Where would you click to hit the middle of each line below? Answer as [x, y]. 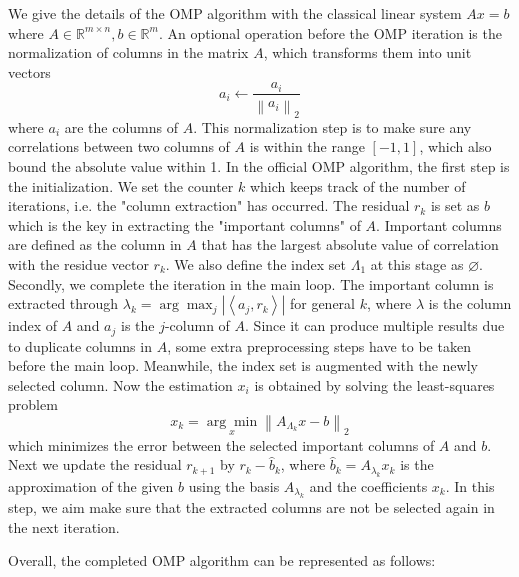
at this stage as [417, 263]
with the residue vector [78, 263]
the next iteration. [64, 526]
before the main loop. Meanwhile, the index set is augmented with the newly [243, 365]
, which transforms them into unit [367, 52]
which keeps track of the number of [357, 185]
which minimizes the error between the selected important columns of [221, 444]
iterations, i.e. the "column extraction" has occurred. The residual [209, 205]
